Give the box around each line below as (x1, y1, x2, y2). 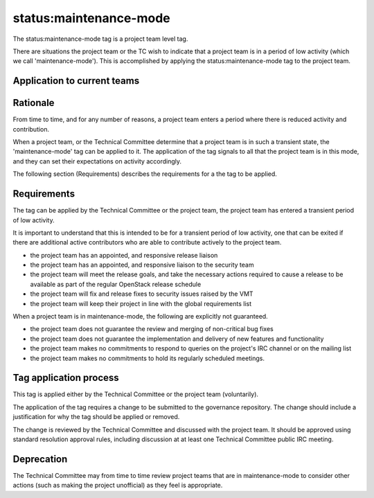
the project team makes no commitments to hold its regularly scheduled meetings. (30, 354, 265, 362)
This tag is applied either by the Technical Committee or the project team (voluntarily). (12, 390, 259, 398)
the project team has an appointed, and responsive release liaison (30, 251, 218, 259)
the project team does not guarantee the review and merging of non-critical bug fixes (30, 325, 274, 333)
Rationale (12, 97, 55, 109)
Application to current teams (12, 75, 140, 87)
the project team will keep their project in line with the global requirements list (30, 299, 252, 308)
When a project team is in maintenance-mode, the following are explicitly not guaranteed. (12, 312, 268, 321)
